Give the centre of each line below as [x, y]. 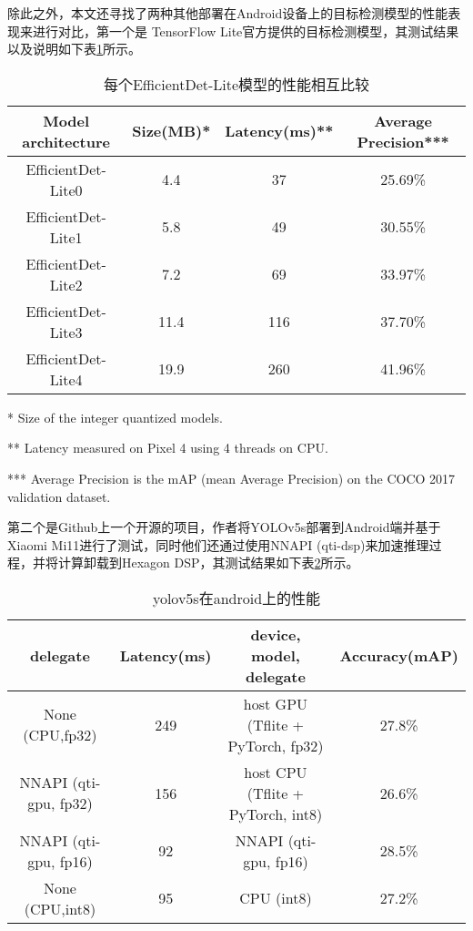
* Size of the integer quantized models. [115, 417]
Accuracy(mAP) [399, 655]
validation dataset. [59, 496]
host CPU [276, 772]
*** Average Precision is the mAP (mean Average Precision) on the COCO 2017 [231, 478]
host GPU [276, 703]
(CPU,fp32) [60, 735]
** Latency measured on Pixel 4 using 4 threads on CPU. [168, 448]
